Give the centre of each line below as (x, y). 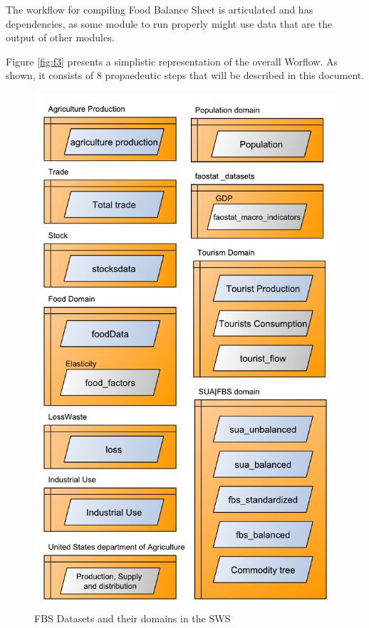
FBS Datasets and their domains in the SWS (132, 618)
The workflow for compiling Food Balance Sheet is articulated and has (160, 9)
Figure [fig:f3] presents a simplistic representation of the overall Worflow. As (172, 61)
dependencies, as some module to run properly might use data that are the (169, 23)
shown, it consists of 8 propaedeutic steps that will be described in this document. (185, 75)
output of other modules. (60, 37)
